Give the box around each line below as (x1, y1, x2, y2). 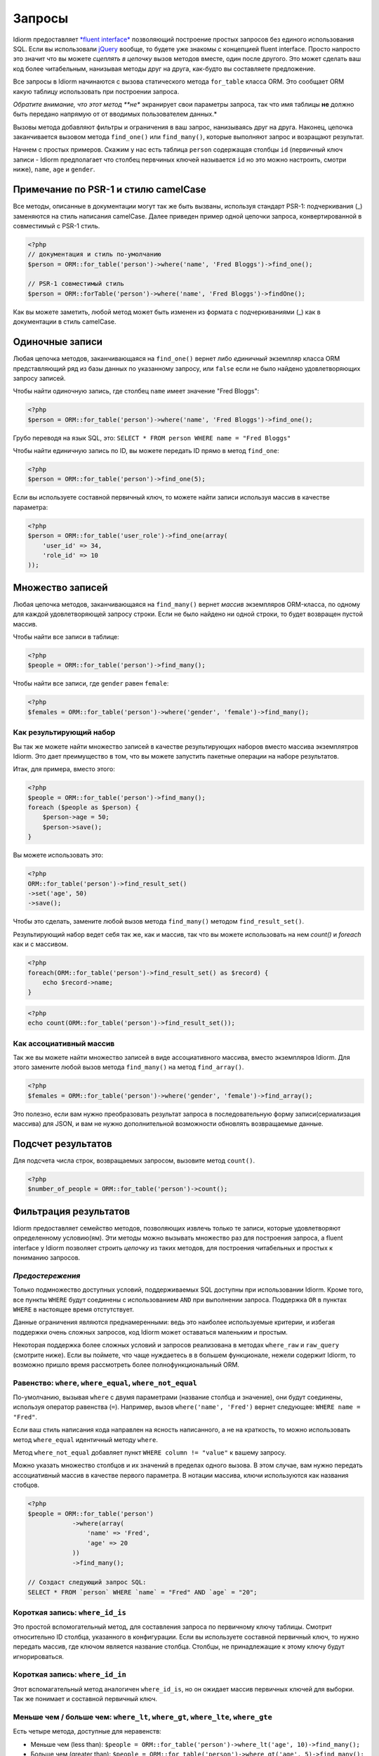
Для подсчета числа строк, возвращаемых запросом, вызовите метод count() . (13, 1156, 255, 1165)
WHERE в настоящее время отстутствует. (13, 1305, 135, 1313)
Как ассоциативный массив (13, 1038, 115, 1048)
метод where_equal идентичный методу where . (13, 1435, 158, 1443)
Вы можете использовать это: (13, 851, 103, 860)
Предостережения (13, 1271, 81, 1280)
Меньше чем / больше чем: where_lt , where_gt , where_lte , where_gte (13, 1712, 273, 1722)
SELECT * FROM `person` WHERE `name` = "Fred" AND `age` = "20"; (27, 1588, 258, 1596)
